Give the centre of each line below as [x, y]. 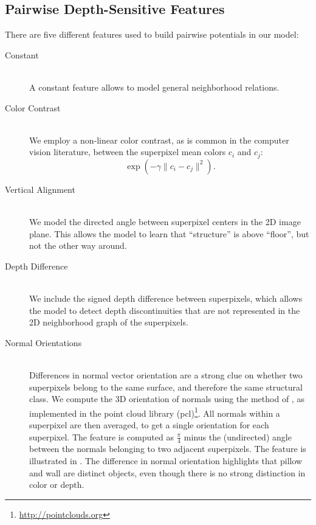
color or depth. [57, 485]
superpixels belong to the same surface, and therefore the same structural [166, 387]
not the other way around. [78, 245]
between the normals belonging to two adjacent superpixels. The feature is [168, 449]
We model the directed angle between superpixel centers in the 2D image [165, 221]
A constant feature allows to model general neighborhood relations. [154, 87]
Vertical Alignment [40, 189]
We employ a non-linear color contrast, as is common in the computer [159, 140]
